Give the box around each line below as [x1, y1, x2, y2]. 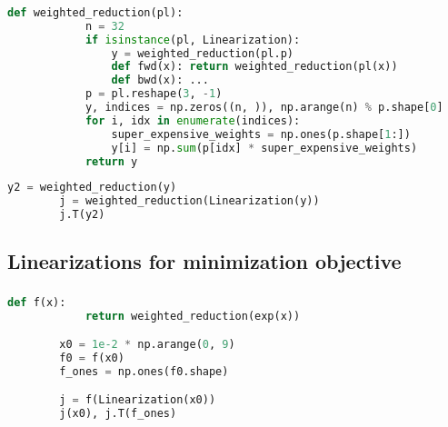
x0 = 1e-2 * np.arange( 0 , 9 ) [59, 338, 235, 352]
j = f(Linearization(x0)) [59, 393, 216, 407]
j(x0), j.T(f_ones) [59, 407, 177, 421]
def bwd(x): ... [111, 74, 209, 87]
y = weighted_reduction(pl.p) [111, 46, 294, 60]
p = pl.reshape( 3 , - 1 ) [85, 87, 223, 101]
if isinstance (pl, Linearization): [85, 33, 301, 46]
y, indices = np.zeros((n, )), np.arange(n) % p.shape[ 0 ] [85, 101, 443, 114]
